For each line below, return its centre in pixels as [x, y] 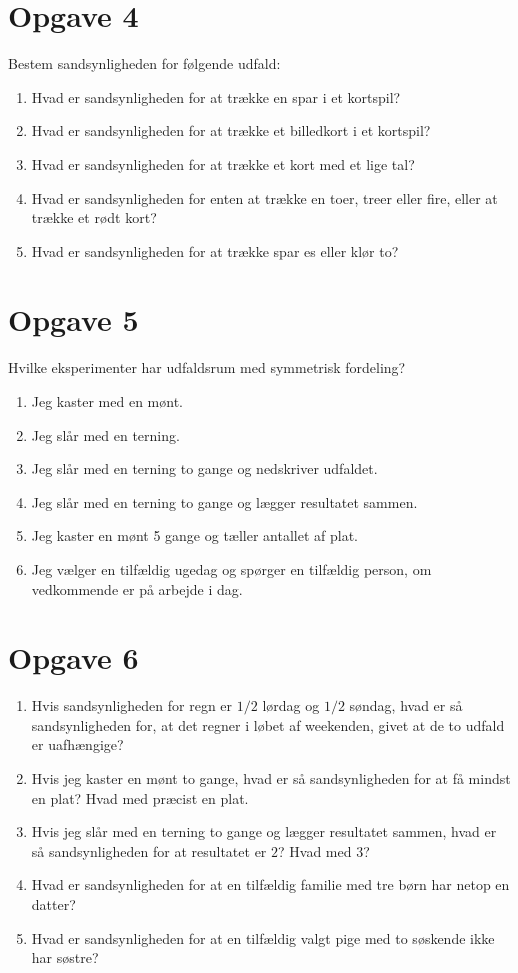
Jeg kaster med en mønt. [107, 401]
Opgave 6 [73, 657]
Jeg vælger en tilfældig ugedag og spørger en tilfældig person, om [231, 568]
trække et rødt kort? [94, 217]
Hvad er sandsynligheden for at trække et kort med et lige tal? [223, 163]
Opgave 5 [73, 319]
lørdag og [291, 705]
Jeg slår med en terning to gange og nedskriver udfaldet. [204, 468]
